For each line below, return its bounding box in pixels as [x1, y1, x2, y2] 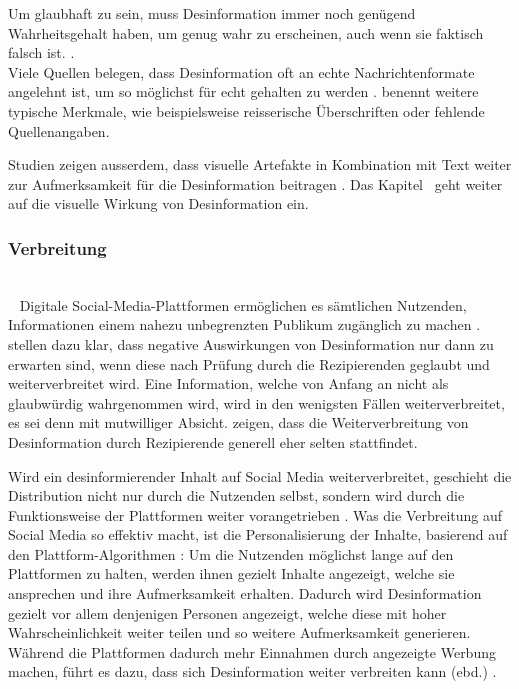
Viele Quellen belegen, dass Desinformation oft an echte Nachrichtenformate [8, 61, 475, 82]
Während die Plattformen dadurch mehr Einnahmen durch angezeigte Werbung [8, 641, 496, 662]
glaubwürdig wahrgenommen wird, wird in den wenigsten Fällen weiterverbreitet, [8, 392, 505, 413]
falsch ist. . [8, 42, 75, 63]
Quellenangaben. [8, 120, 110, 141]
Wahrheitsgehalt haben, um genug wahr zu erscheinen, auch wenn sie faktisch [8, 22, 484, 43]
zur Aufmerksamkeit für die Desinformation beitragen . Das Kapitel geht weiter [8, 173, 503, 194]
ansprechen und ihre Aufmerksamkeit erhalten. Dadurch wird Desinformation [8, 583, 482, 604]
